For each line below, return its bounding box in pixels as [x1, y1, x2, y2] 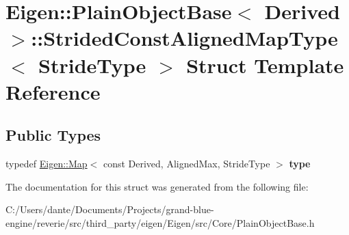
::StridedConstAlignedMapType [31, 24, 338, 52]
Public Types [5, 124, 101, 146]
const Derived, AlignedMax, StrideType [103, 156, 270, 171]
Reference [5, 77, 101, 105]
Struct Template [186, 51, 344, 79]
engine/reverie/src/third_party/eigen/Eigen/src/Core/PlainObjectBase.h [5, 215, 315, 230]
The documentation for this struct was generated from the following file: [5, 179, 309, 193]
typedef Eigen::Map [5, 156, 88, 171]
